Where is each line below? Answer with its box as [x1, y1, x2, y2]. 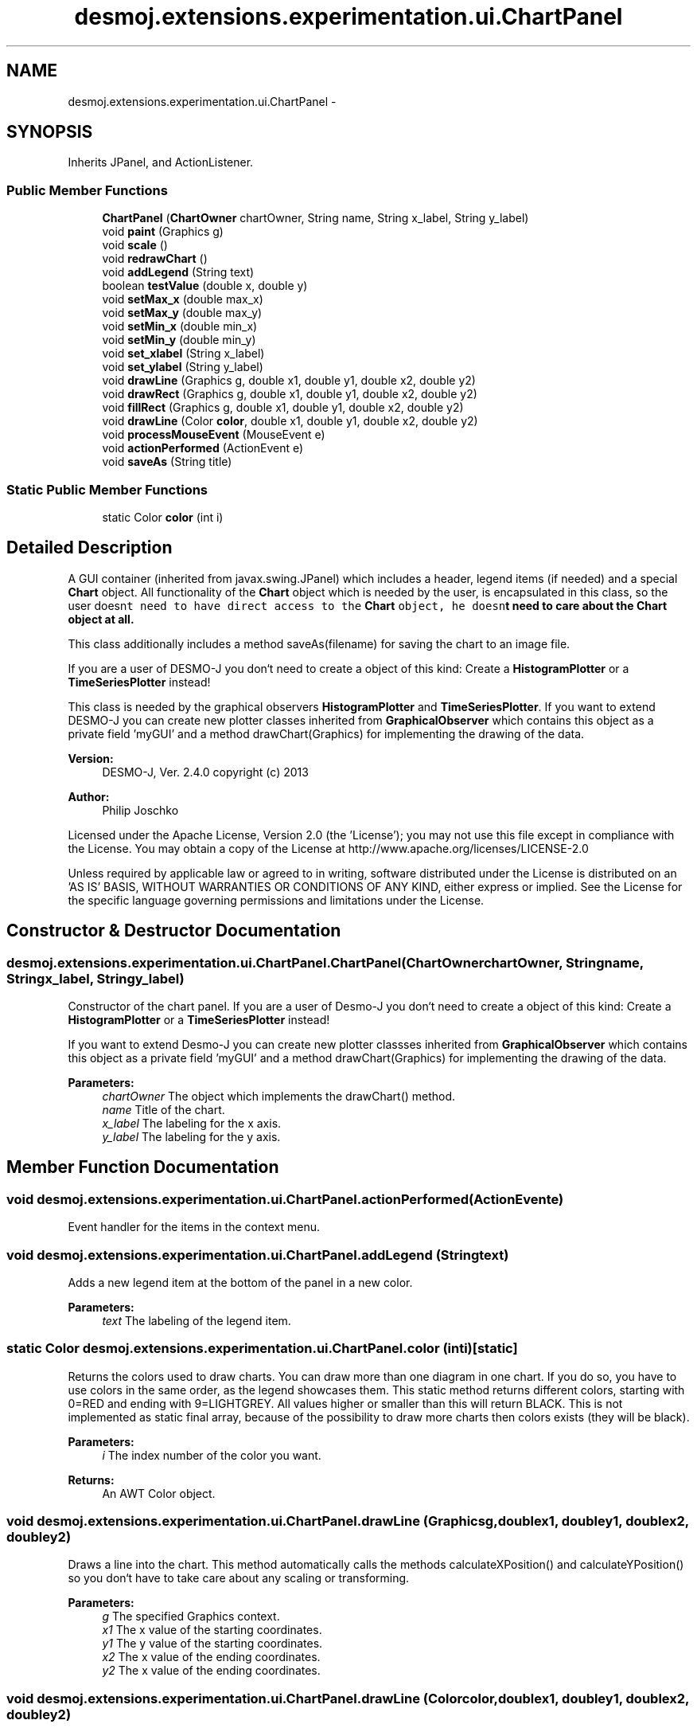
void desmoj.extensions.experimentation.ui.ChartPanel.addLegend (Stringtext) [6, 1246, 509, 1263]
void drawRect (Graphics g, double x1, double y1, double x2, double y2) [102, 387, 477, 401]
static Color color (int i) [102, 510, 224, 524]
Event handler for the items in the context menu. [68, 1220, 320, 1234]
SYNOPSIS [6, 122, 93, 143]
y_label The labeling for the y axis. [102, 1130, 281, 1144]
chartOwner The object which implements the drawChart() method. [102, 1089, 456, 1103]
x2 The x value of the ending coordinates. [102, 1650, 321, 1664]
